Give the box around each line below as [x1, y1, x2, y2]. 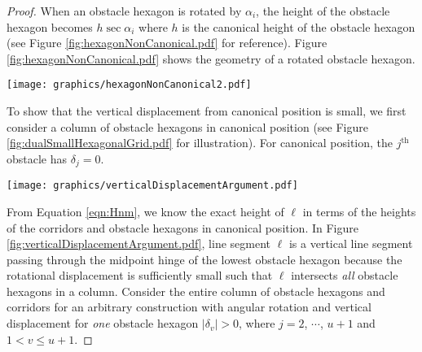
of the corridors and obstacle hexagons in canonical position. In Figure [7, 219, 358, 236]
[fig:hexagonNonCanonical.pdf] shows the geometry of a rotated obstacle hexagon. [7, 50, 415, 67]
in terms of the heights [302, 202, 416, 219]
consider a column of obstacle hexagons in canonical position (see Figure [7, 118, 368, 135]
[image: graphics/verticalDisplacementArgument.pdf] [7, 180, 298, 192]
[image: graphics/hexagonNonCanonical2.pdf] [7, 79, 252, 91]
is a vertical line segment [288, 235, 413, 252]
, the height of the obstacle [256, 2, 390, 19]
